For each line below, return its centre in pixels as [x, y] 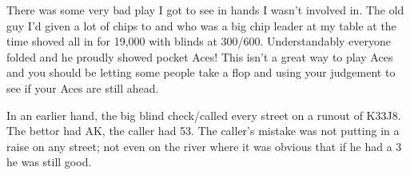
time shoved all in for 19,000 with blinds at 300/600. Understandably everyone [199, 41]
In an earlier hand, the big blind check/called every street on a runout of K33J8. [204, 115]
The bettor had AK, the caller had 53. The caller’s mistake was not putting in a [203, 131]
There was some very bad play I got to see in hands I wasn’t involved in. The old [205, 10]
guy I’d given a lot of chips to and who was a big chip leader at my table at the [201, 25]
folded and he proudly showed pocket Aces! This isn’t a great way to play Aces [200, 56]
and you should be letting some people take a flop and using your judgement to [201, 72]
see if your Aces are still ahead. [83, 87]
